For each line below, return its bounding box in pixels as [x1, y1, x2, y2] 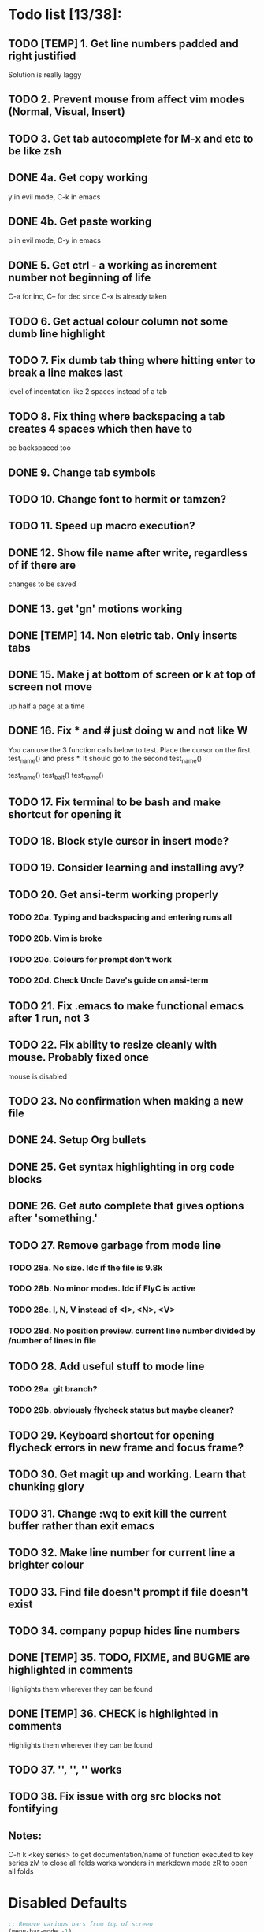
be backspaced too [8, 443, 71, 452]
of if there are [8, 558, 76, 572]
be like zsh [8, 144, 62, 158]
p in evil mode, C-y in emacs [8, 236, 101, 245]
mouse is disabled [8, 1072, 68, 1081]
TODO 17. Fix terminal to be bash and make [8, 795, 221, 808]
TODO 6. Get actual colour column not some [8, 314, 229, 328]
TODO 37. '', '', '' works [8, 1763, 122, 1776]
